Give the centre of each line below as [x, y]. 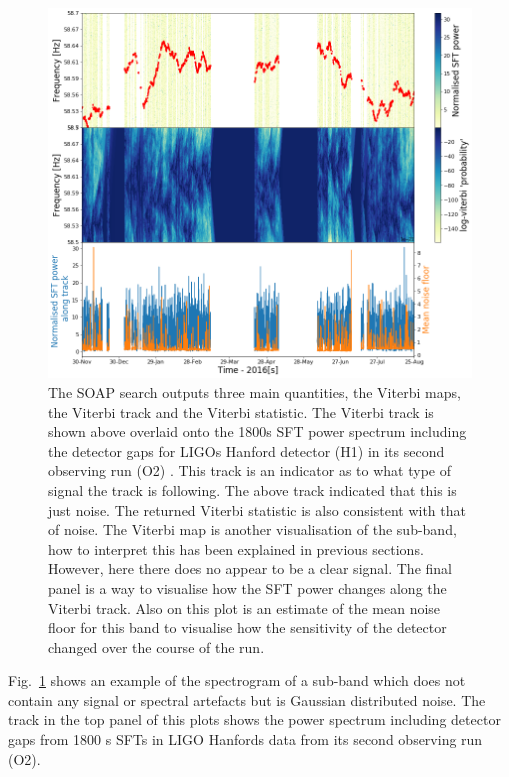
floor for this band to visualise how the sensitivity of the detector [247, 627]
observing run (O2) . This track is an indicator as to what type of [249, 470]
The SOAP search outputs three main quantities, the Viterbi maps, [254, 391]
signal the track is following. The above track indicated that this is [252, 489]
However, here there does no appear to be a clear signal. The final [250, 568]
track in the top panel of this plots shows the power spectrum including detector [254, 719]
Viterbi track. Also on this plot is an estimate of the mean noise [244, 607]
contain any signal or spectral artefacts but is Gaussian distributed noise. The [247, 699]
